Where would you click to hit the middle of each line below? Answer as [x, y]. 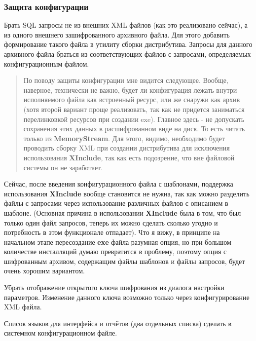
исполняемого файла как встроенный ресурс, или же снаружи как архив [132, 99]
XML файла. [23, 307]
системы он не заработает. [63, 167]
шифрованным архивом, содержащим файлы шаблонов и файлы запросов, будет [125, 261]
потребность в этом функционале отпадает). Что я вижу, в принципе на [112, 232]
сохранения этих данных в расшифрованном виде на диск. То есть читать [134, 129]
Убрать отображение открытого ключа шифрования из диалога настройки [114, 287]
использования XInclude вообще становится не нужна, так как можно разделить [127, 193]
